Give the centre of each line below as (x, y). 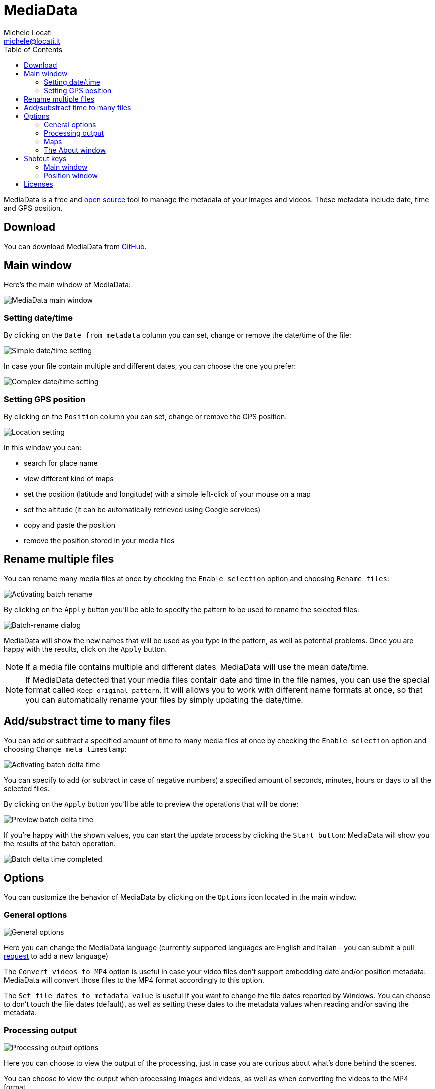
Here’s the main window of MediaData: (67, 285)
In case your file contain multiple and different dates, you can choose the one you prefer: (150, 366)
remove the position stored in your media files (99, 540)
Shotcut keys (45, 158)
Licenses (39, 184)
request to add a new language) (56, 956)
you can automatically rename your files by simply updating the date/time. (164, 700)
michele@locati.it (32, 41)
